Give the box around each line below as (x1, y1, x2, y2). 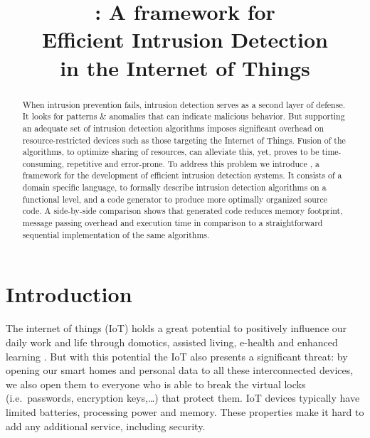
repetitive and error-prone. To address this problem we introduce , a (66, 157, 319, 169)
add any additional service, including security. (6, 418, 206, 433)
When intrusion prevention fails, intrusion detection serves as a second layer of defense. (22, 98, 345, 110)
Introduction (6, 279, 132, 309)
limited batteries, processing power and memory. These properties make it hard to (6, 404, 364, 419)
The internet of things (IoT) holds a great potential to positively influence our (6, 321, 347, 336)
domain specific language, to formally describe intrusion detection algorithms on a (22, 181, 327, 193)
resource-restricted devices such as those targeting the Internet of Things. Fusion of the (22, 134, 346, 146)
